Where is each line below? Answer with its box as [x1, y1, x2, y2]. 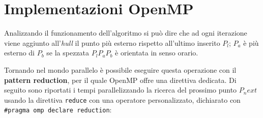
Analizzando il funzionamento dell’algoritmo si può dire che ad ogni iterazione [4, 27, 247, 38]
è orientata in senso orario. [115, 47, 198, 58]
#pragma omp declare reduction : [4, 104, 112, 115]
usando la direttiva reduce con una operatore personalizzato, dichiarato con [4, 94, 241, 105]
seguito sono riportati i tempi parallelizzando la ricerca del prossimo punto [4, 84, 237, 95]
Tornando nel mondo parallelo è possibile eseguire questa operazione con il [4, 64, 237, 75]
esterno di [4, 47, 35, 58]
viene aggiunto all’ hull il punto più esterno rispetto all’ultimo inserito [4, 37, 220, 48]
